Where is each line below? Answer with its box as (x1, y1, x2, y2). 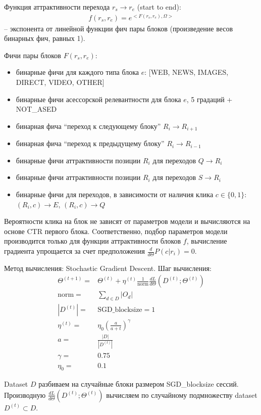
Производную (4, 389, 46, 400)
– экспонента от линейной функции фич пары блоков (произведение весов (4, 23, 233, 33)
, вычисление (186, 236, 227, 246)
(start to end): (137, 2, 181, 12)
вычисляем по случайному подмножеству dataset (106, 389, 257, 400)
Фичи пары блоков (4, 50, 61, 60)
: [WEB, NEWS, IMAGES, (144, 67, 229, 77)
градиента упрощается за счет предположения (4, 246, 145, 256)
